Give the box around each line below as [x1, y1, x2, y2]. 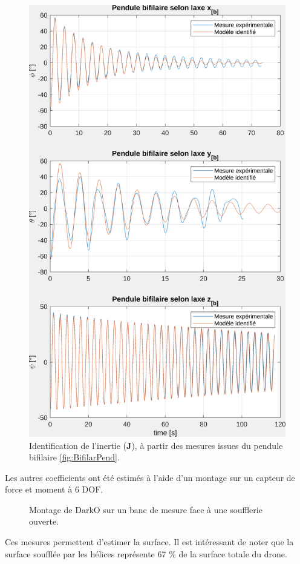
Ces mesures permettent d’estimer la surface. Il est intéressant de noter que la [5, 536, 294, 548]
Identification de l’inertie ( [29, 439, 127, 451]
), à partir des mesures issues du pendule [131, 439, 283, 451]
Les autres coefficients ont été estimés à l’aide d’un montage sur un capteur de [5, 471, 295, 483]
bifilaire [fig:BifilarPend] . [29, 451, 120, 463]
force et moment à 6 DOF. [5, 483, 103, 496]
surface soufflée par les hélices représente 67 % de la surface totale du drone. [5, 547, 287, 560]
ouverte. [29, 515, 59, 528]
